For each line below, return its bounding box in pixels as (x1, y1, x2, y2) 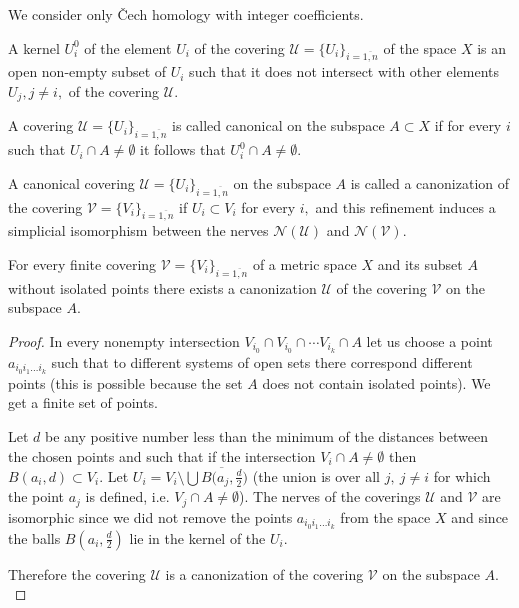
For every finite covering (8, 254, 157, 275)
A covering (8, 115, 74, 136)
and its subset (377, 254, 463, 275)
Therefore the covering (8, 563, 146, 584)
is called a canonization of (350, 172, 510, 193)
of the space (383, 37, 457, 58)
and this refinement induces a (315, 196, 496, 217)
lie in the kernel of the (129, 527, 266, 548)
